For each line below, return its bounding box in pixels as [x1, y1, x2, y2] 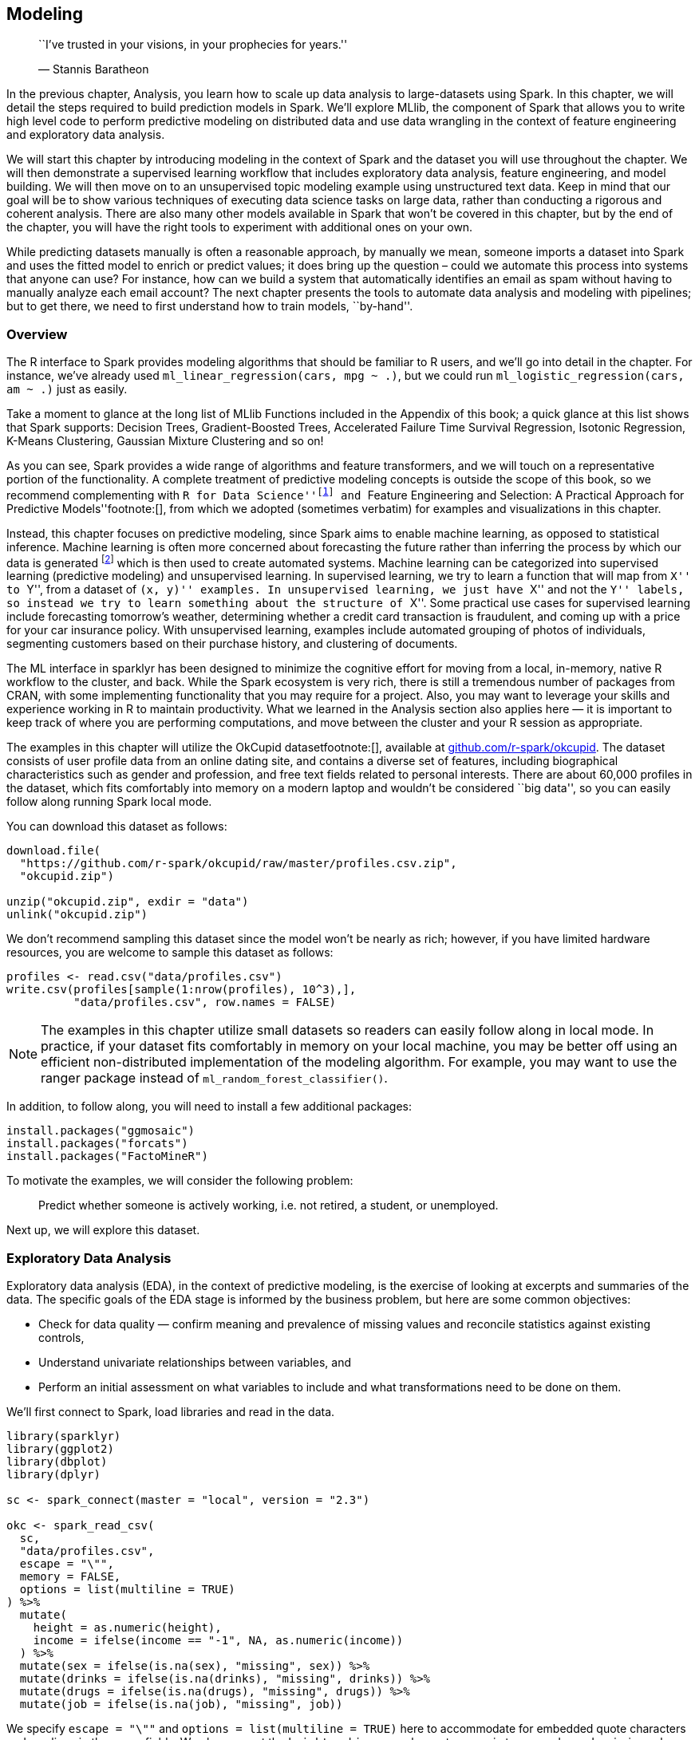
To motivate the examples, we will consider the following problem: [6, 1174, 353, 1188]
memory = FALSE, [19, 1570, 121, 1584]
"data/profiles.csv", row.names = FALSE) [73, 996, 337, 1009]
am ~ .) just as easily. [6, 382, 128, 397]
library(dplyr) [6, 1468, 101, 1482]
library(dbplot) [6, 1455, 108, 1469]
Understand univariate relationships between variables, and [38, 1355, 351, 1370]
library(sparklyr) [6, 1430, 121, 1443]
